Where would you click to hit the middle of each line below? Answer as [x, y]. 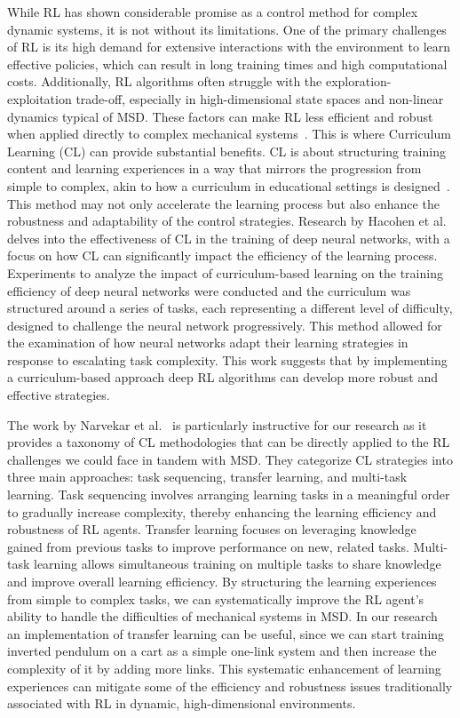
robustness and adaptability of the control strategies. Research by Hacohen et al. [227, 221]
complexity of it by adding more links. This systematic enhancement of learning [224, 668]
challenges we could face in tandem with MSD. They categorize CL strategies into [230, 459]
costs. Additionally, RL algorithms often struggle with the [165, 81]
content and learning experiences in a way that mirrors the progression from [214, 168]
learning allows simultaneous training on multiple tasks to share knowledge [238, 564]
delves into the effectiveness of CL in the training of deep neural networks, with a [229, 238]
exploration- [358, 81]
